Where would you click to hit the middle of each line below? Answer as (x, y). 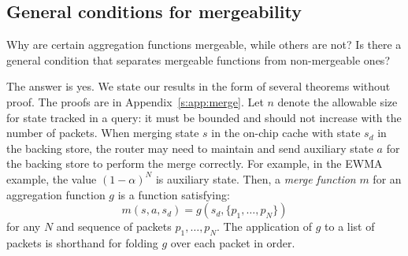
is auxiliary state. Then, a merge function (256, 178)
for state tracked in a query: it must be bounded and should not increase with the (204, 117)
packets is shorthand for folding (82, 242)
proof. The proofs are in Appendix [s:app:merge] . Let (135, 101)
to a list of (350, 226)
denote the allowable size (338, 101)
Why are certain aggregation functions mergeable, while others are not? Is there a (204, 45)
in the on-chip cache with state (286, 133)
